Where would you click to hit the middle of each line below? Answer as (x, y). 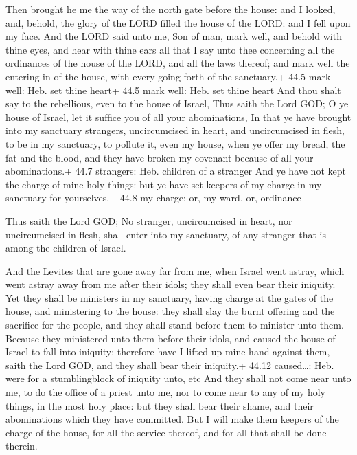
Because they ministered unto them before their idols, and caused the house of (171, 338)
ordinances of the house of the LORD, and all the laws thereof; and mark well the (178, 63)
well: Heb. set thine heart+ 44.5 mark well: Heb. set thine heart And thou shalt (173, 90)
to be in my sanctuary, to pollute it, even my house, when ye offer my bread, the (175, 143)
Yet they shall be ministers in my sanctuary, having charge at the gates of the (170, 297)
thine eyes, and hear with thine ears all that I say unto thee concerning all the (170, 49)
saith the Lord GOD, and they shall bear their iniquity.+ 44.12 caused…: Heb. (170, 365)
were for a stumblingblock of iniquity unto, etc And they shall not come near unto (178, 378)
